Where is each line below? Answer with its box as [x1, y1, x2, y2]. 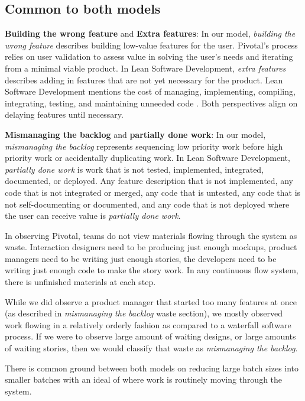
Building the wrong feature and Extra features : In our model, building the [5, 27, 296, 40]
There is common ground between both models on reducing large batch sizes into [5, 361, 299, 374]
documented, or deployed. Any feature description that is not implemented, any [5, 174, 293, 187]
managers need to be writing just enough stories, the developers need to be [5, 252, 277, 264]
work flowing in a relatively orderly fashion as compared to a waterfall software [5, 318, 291, 331]
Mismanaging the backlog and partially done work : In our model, [5, 128, 266, 140]
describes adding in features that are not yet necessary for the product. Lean [5, 73, 283, 86]
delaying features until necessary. [5, 108, 124, 121]
